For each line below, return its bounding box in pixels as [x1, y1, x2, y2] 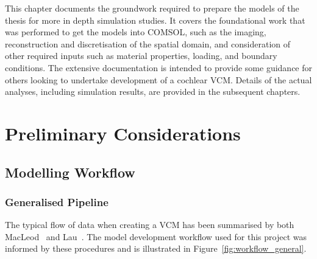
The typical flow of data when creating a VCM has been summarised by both [5, 218, 294, 231]
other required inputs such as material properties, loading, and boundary [5, 49, 277, 62]
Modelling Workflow [5, 162, 135, 181]
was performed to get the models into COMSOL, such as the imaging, [5, 26, 266, 38]
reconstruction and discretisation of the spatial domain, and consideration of [5, 37, 291, 50]
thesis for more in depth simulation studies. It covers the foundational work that [5, 13, 305, 26]
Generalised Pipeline [5, 194, 109, 209]
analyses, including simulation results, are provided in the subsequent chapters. [5, 85, 301, 98]
